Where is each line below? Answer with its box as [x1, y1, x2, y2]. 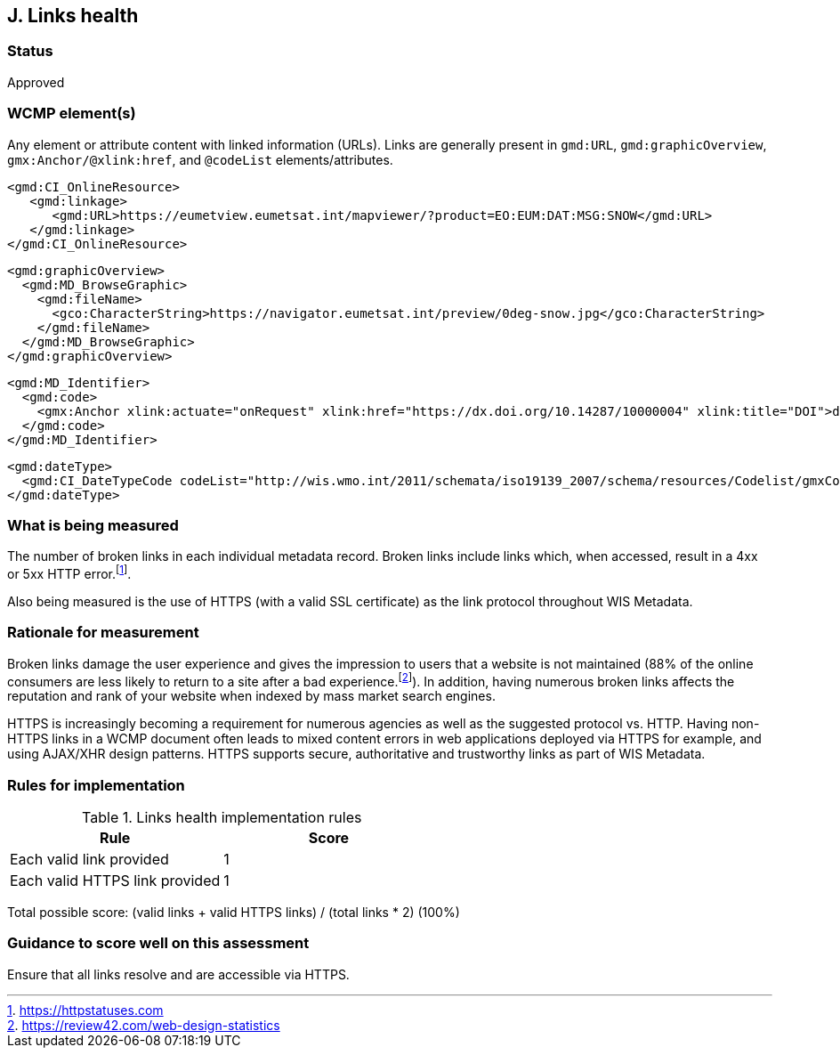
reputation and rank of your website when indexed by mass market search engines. [7, 688, 496, 704]
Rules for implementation [7, 775, 185, 794]
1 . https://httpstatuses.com [7, 1002, 164, 1018]
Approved [7, 74, 65, 90]
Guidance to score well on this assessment [7, 934, 310, 953]
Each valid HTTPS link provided [10, 872, 221, 890]
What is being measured [7, 515, 179, 534]
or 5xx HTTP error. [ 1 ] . [7, 564, 132, 581]
